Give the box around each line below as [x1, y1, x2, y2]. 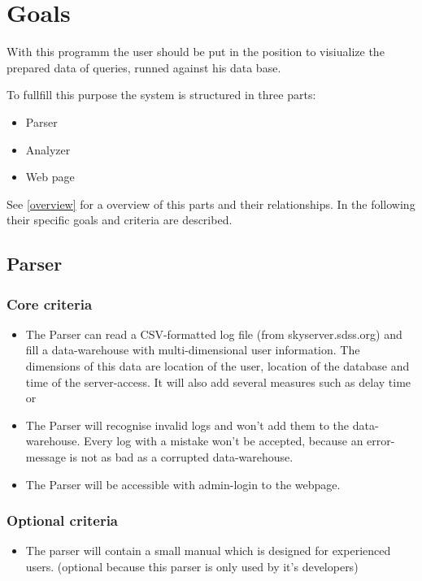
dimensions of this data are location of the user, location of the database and [25, 358, 410, 375]
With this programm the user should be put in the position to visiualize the [7, 43, 385, 60]
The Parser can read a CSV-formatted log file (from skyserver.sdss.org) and [25, 325, 402, 342]
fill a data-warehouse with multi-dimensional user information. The [25, 341, 360, 358]
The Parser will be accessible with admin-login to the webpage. [25, 475, 341, 492]
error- [367, 432, 395, 449]
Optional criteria [7, 510, 118, 531]
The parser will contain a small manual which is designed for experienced [25, 542, 391, 559]
